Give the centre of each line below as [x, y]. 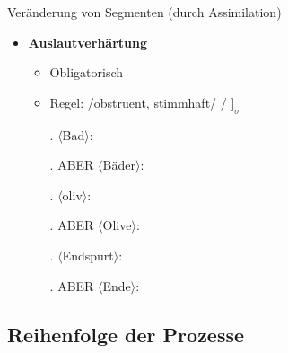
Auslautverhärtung [87, 42]
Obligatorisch [87, 72]
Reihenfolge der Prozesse [126, 334]
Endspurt [88, 255]
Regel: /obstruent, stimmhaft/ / [138, 102]
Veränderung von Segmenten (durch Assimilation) [144, 12]
